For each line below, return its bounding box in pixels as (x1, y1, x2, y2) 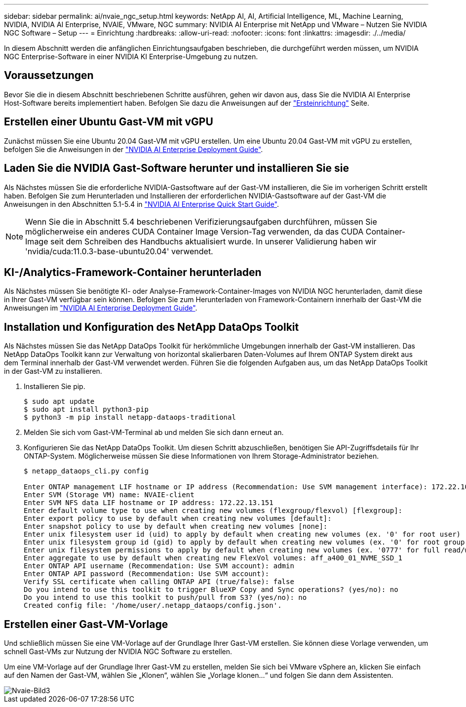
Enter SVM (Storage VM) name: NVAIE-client (24, 491, 194, 499)
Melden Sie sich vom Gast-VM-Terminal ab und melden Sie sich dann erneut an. (24, 428, 284, 437)
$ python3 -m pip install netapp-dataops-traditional (24, 413, 236, 422)
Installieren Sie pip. (24, 382, 85, 391)
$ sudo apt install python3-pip (24, 405, 149, 414)
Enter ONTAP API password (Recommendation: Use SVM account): (24, 570, 270, 578)
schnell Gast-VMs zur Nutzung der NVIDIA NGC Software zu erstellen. (4, 647, 233, 656)
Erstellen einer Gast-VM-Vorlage (4, 618, 168, 630)
